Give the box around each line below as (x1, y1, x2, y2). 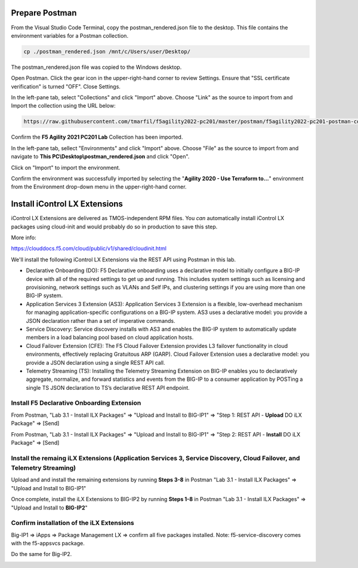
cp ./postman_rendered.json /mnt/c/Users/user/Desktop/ (23, 48, 191, 55)
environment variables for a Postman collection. (11, 32, 128, 39)
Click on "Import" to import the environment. (11, 164, 121, 171)
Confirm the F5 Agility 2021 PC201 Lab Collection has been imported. (11, 133, 183, 141)
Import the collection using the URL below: (11, 102, 116, 109)
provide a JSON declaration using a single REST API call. (26, 359, 165, 366)
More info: (11, 234, 37, 242)
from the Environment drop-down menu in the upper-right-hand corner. (11, 183, 187, 191)
